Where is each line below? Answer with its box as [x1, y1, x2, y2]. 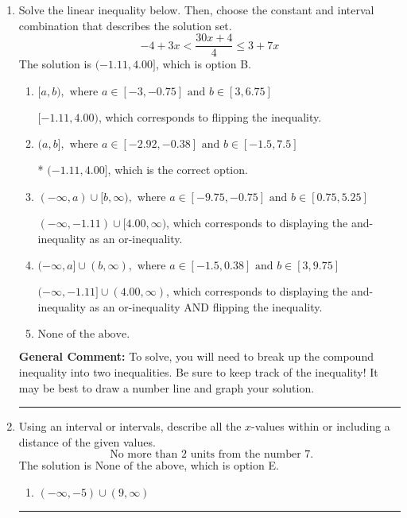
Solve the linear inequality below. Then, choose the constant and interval [18, 2, 374, 17]
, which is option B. [155, 56, 251, 72]
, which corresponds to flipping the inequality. [98, 108, 322, 125]
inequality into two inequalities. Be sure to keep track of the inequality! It [18, 364, 378, 380]
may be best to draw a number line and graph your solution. [18, 379, 315, 396]
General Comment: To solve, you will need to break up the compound [18, 348, 374, 365]
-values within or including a [251, 418, 390, 435]
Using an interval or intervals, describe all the [18, 418, 242, 435]
